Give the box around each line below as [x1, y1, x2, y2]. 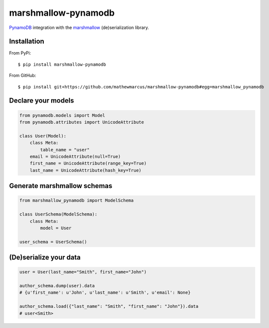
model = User [40, 225, 72, 231]
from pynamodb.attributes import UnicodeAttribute [19, 119, 145, 125]
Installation [9, 37, 44, 46]
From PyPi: [9, 50, 31, 56]
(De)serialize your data [9, 253, 81, 262]
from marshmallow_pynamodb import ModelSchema [19, 198, 134, 203]
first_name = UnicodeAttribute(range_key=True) [30, 161, 147, 166]
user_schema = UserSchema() [19, 239, 87, 245]
